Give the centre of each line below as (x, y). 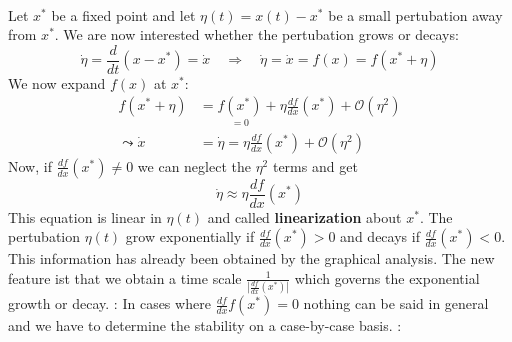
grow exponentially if (190, 236)
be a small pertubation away (415, 14)
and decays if (380, 236)
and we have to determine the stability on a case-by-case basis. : (205, 325)
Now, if (30, 165)
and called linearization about (304, 216)
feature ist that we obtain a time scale (125, 277)
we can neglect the (194, 165)
